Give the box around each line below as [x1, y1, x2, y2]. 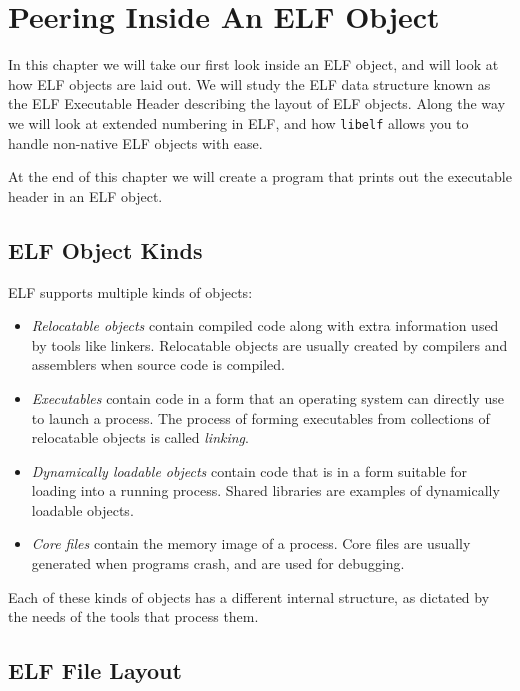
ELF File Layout [8, 655, 182, 686]
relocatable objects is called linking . [31, 427, 249, 448]
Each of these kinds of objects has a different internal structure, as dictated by [8, 586, 490, 607]
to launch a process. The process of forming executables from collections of [31, 407, 490, 428]
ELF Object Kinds [8, 234, 203, 265]
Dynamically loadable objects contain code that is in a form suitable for [31, 460, 468, 481]
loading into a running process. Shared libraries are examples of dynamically [31, 480, 500, 501]
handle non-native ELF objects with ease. [8, 132, 263, 153]
